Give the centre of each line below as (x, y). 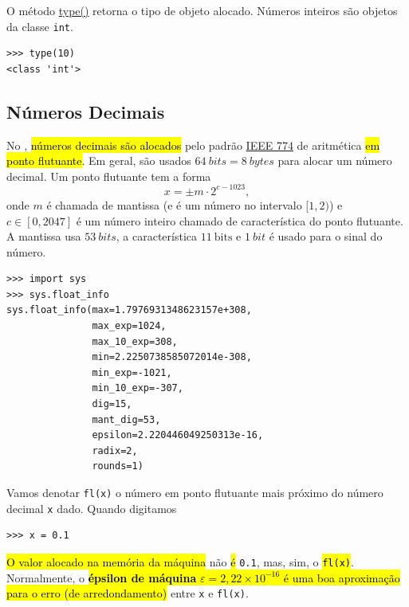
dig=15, (112, 404)
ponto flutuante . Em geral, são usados (99, 161)
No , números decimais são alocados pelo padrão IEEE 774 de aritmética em (193, 145)
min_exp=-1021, (132, 372)
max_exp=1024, (129, 326)
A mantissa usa (44, 236)
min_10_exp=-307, (138, 388)
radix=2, (115, 450)
